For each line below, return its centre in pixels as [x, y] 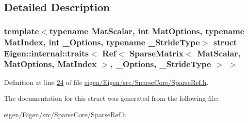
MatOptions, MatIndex [50, 64]
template [22, 31]
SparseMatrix [157, 53]
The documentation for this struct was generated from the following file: [111, 98]
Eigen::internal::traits [46, 53]
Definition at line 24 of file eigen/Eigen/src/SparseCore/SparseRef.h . [106, 82]
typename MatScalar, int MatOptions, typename [147, 31]
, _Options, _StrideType [161, 64]
